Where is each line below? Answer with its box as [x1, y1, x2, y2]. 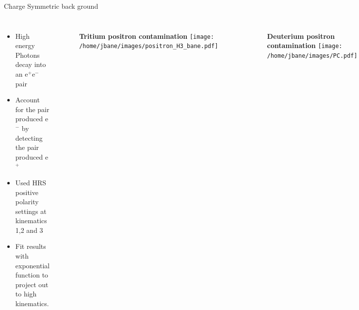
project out [15, 279, 49, 289]
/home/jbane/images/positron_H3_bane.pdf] [79, 43, 218, 50]
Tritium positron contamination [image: [79, 31, 214, 41]
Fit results [15, 241, 46, 251]
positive [15, 187, 38, 197]
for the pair [15, 104, 49, 114]
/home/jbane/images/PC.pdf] [267, 52, 358, 59]
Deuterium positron [267, 31, 335, 41]
